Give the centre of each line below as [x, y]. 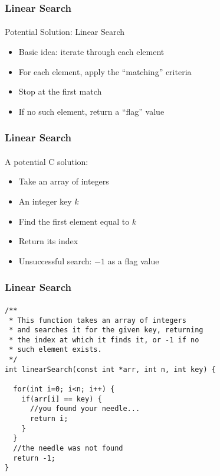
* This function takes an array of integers [98, 320]
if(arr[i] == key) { [62, 399]
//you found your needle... [85, 409]
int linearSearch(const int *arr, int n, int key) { [110, 369]
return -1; [34, 458]
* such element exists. [55, 350]
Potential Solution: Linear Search [65, 32]
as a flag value [133, 260]
